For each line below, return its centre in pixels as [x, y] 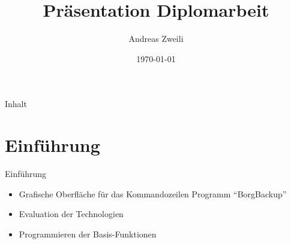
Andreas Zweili [156, 39]
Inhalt [16, 104]
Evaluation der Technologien [71, 214]
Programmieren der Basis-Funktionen [88, 234]
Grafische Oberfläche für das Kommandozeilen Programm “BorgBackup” [153, 193]
